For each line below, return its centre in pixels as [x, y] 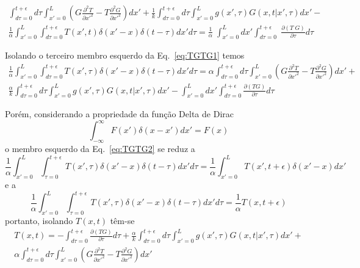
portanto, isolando [39, 220]
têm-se [122, 220]
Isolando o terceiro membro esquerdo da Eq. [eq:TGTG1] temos [125, 55]
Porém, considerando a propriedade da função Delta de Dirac [119, 114]
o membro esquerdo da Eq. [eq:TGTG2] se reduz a [100, 149]
